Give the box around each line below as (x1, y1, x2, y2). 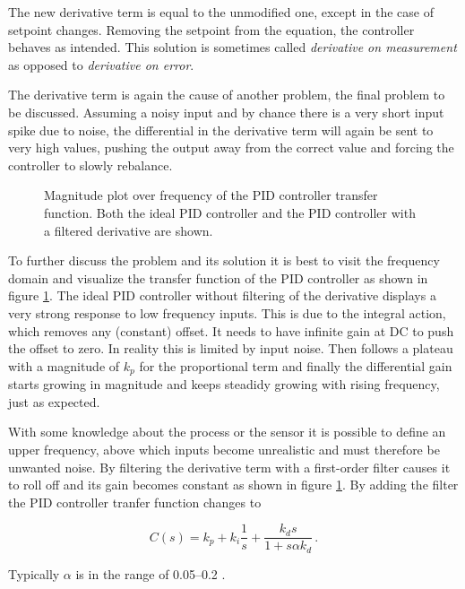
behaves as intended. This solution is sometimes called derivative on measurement (8, 38, 457, 56)
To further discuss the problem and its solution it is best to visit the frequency (8, 251, 440, 270)
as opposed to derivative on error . (8, 55, 194, 74)
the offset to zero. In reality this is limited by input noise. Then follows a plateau (8, 339, 453, 358)
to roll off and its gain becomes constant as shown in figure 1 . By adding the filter (8, 475, 459, 494)
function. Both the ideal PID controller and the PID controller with (44, 203, 416, 221)
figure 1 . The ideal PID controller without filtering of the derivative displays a (8, 286, 436, 305)
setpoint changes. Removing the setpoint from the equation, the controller (8, 20, 415, 39)
